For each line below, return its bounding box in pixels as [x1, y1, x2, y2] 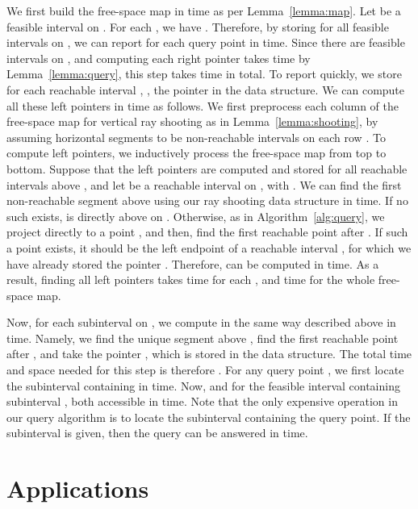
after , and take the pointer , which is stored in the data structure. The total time [6, 345, 412, 362]
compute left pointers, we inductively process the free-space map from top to [6, 144, 387, 161]
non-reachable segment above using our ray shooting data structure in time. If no [6, 192, 408, 209]
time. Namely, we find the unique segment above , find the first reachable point [6, 329, 399, 346]
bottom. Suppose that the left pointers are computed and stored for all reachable [6, 160, 408, 177]
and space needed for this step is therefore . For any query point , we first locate [6, 361, 404, 378]
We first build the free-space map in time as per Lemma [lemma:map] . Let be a [6, 2, 401, 19]
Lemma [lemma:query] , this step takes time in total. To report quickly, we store [6, 65, 402, 82]
